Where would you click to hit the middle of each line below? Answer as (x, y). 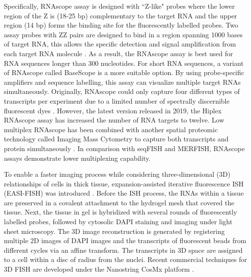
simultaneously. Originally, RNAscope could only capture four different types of (122, 91)
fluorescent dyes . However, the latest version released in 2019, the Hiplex (113, 110)
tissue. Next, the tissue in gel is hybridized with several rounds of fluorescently (121, 212)
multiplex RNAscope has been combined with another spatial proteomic (111, 129)
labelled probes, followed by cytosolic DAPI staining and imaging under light (118, 222)
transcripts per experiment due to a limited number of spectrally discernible (117, 100)
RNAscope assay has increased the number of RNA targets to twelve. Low (114, 120)
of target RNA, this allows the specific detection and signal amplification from (120, 44)
